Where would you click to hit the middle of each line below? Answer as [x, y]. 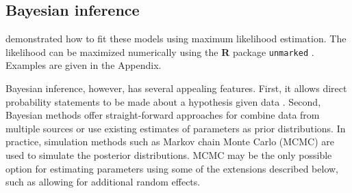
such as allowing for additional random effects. [103, 182]
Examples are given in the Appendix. [84, 65]
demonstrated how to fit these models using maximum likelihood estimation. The [176, 39]
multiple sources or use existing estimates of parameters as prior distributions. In [176, 128]
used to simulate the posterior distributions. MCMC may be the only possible [169, 155]
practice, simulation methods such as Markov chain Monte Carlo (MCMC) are [170, 142]
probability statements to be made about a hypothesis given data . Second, [163, 101]
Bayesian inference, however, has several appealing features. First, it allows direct [176, 88]
